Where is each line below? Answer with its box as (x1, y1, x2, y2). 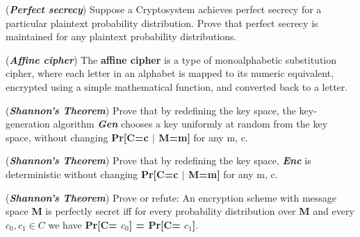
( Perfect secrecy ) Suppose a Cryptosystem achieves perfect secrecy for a (6, 2, 322, 16)
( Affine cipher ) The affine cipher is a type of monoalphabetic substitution (6, 52, 337, 67)
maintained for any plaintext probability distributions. (6, 29, 237, 44)
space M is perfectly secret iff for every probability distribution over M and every (6, 204, 354, 218)
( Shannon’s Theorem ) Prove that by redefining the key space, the (6, 103, 296, 117)
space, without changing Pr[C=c (6, 130, 149, 144)
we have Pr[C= (48, 217, 117, 231)
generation (6, 116, 50, 131)
